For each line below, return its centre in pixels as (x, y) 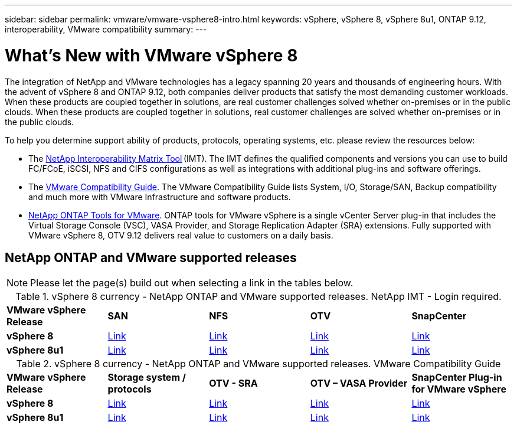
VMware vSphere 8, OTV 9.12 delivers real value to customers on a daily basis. (181, 235)
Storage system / (147, 378)
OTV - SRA (233, 383)
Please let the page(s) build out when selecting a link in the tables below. (192, 283)
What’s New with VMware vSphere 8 (151, 55)
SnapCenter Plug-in (457, 378)
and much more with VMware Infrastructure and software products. (160, 197)
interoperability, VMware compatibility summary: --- (106, 29)
